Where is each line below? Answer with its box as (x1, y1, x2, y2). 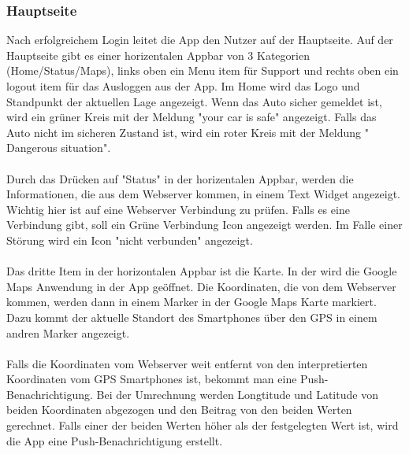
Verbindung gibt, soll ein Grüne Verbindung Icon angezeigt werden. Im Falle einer (6, 216, 403, 233)
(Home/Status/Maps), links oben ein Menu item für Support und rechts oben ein (6, 62, 399, 79)
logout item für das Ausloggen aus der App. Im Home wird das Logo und (6, 78, 360, 94)
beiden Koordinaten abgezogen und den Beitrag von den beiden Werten (6, 401, 352, 418)
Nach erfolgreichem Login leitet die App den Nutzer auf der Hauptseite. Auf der (6, 31, 393, 48)
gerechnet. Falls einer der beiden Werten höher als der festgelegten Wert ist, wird (6, 417, 399, 434)
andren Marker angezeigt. (6, 324, 130, 341)
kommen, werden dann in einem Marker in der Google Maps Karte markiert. (6, 293, 377, 310)
